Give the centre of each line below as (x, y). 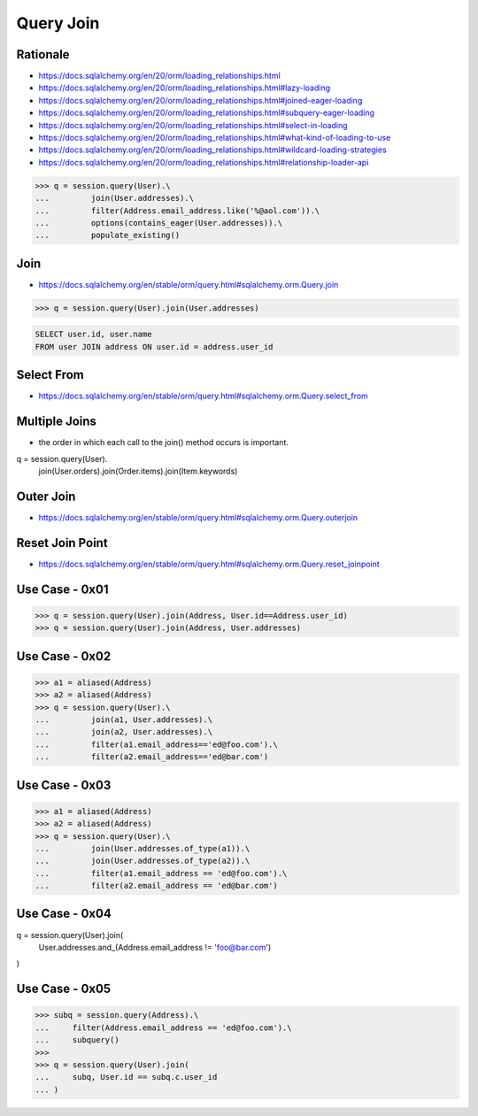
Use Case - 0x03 (64, 785)
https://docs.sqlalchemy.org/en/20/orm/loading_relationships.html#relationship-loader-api (204, 162)
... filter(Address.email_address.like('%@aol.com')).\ (177, 211)
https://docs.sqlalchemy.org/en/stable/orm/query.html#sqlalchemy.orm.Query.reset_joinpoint (209, 564)
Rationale (43, 54)
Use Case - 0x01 (62, 589)
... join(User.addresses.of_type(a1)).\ (143, 848)
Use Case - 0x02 (64, 656)
